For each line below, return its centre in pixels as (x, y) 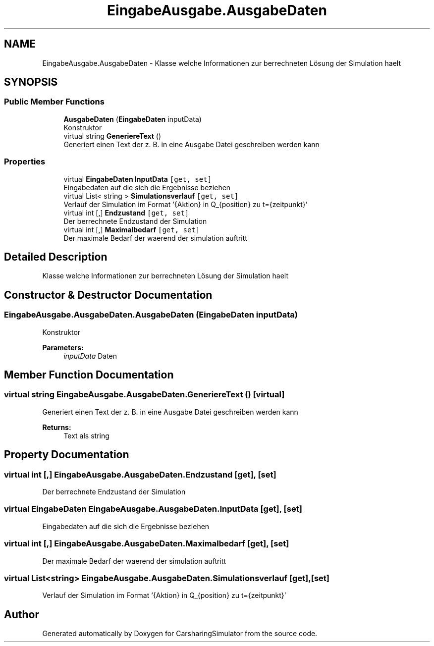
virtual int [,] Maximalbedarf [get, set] (132, 229)
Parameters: (63, 347)
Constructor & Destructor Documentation (108, 295)
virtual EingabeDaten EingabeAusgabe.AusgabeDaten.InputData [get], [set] (153, 509)
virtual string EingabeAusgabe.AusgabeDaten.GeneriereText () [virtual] (144, 395)
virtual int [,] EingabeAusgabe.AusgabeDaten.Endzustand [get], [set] (140, 474)
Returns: (57, 427)
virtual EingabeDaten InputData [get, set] (138, 179)
